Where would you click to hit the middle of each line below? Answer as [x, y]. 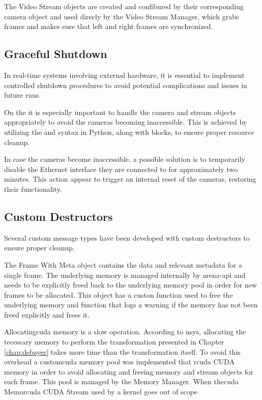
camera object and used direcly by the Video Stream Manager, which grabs [122, 16]
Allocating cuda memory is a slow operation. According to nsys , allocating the [125, 332]
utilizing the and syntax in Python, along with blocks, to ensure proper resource [129, 132]
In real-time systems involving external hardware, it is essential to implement [124, 75]
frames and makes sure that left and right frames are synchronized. [109, 26]
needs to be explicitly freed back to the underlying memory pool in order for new [130, 285]
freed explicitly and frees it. [47, 314]
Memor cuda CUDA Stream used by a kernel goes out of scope [101, 392]
